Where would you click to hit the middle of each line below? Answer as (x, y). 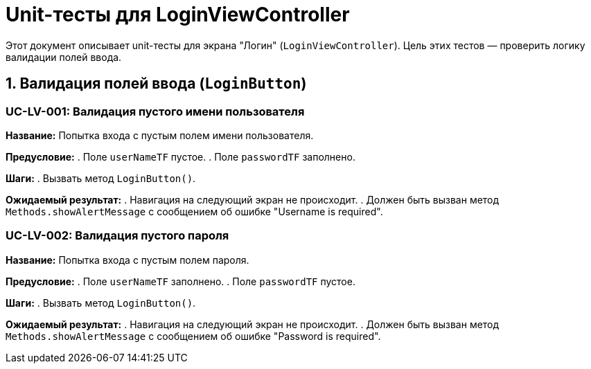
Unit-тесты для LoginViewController (178, 15)
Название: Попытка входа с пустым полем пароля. (127, 260)
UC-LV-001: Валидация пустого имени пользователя (155, 111)
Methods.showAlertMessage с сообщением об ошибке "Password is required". (193, 336)
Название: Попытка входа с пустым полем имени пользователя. (160, 135)
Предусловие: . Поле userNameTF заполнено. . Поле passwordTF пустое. (180, 281)
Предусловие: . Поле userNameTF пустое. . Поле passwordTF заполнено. (180, 156)
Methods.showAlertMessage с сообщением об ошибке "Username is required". (194, 211)
